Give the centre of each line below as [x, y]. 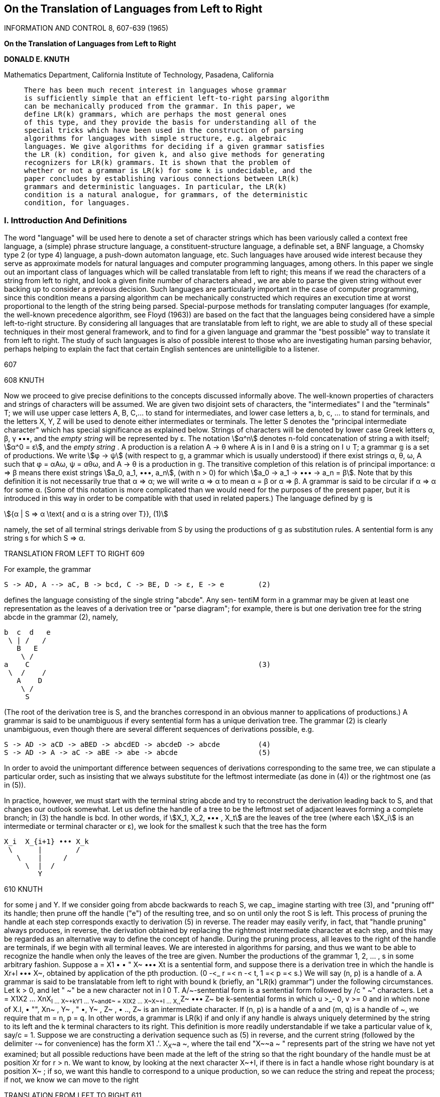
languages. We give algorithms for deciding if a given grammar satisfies [175, 147]
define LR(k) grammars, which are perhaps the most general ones [155, 114]
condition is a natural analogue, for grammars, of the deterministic [166, 195]
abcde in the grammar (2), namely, [61, 617]
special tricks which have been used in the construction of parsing [164, 131]
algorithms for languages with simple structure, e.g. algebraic [155, 139]
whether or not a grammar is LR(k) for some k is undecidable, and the [168, 171]
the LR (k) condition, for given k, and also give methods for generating [175, 155]
